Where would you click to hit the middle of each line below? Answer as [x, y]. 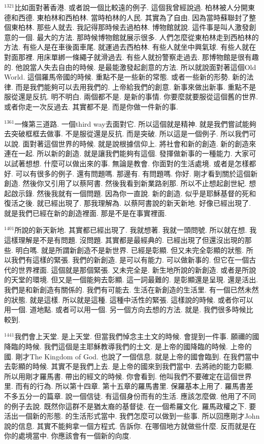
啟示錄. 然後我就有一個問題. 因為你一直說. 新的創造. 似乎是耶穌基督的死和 [134, 193]
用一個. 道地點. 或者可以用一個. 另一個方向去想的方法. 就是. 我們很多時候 [125, 309]
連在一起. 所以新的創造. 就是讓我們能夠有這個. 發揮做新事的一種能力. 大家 [127, 153]
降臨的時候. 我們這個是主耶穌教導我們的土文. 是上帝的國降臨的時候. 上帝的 [128, 346]
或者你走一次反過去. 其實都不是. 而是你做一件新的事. [91, 106]
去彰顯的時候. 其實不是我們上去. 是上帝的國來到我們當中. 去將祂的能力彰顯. [129, 366]
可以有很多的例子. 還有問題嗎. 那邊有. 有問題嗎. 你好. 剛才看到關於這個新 [137, 173]
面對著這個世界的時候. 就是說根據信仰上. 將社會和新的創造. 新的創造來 [139, 143]
